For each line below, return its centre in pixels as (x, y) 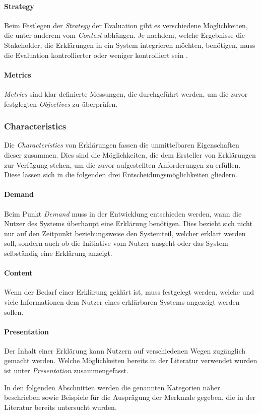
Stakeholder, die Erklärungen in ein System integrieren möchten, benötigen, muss (130, 45)
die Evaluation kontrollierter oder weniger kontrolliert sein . (96, 55)
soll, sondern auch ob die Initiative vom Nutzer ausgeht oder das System (116, 243)
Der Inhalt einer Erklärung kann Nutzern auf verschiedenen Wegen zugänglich (125, 350)
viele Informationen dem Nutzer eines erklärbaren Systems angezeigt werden (122, 301)
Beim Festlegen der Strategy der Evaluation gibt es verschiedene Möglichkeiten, (126, 25)
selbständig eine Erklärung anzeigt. (58, 253)
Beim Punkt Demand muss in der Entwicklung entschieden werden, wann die (123, 213)
